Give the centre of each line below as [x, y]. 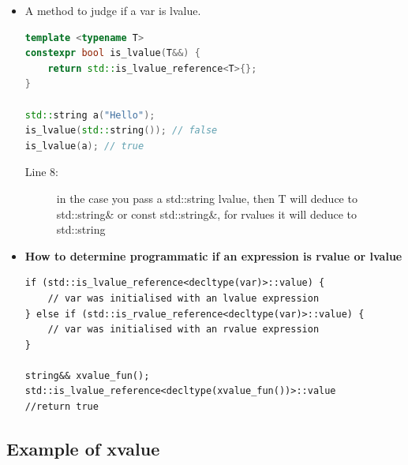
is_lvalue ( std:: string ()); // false [121, 131]
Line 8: [41, 172]
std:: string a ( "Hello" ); [90, 115]
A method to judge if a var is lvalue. [113, 10]
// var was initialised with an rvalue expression [183, 330]
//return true [62, 407]
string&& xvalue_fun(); [87, 375]
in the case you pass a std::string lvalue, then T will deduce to [207, 198]
